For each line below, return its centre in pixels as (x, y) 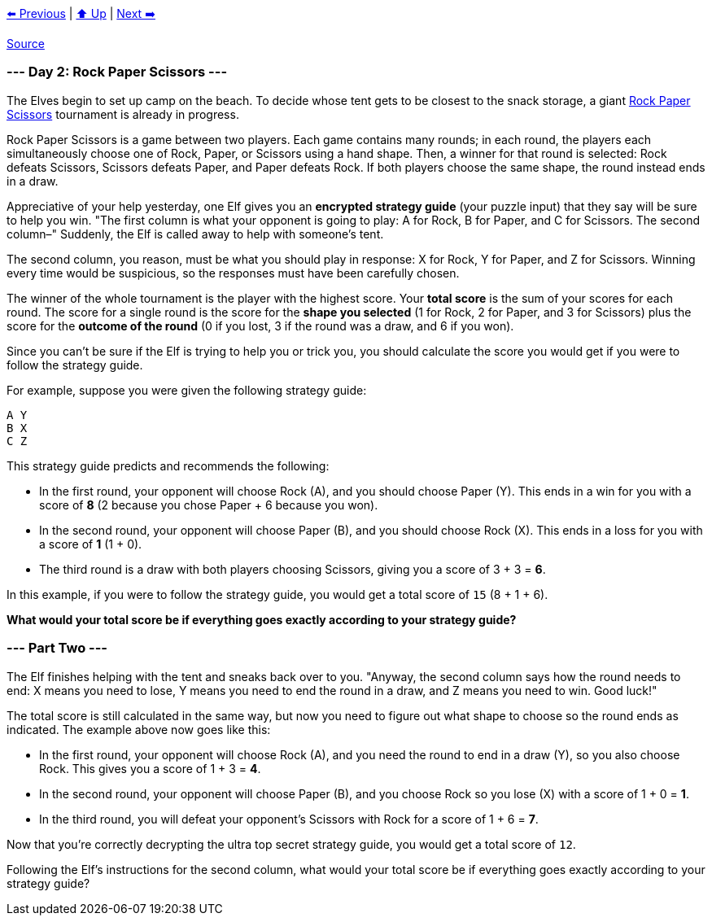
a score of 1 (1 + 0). (91, 544)
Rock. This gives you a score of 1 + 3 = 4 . (150, 768)
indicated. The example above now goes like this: (139, 729)
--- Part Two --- (57, 648)
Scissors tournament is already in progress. (123, 114)
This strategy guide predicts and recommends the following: (168, 465)
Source (26, 44)
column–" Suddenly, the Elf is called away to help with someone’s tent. (195, 234)
